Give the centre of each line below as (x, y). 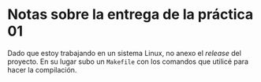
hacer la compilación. (42, 69)
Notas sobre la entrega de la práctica (130, 15)
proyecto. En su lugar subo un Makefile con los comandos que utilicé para (128, 61)
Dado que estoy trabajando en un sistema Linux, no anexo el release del (125, 53)
